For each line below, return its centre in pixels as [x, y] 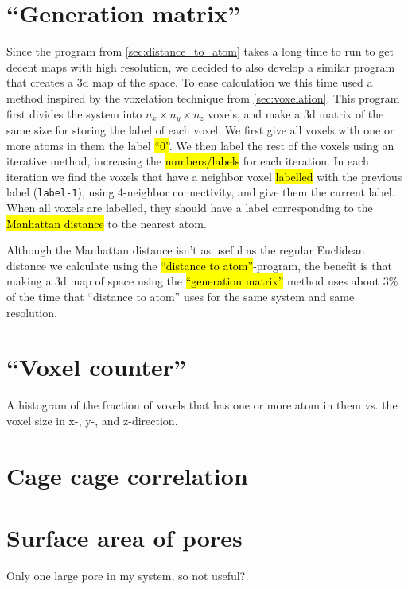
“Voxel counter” [97, 367]
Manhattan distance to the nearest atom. [107, 223]
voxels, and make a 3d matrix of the [296, 113]
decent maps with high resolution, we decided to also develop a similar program [201, 66]
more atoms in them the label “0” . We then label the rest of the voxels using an [200, 145]
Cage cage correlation [127, 475]
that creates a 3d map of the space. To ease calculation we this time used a [190, 82]
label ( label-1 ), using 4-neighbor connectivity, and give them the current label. [201, 192]
